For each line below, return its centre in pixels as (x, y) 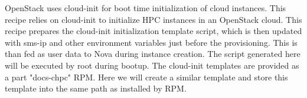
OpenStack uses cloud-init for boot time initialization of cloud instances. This (146, 8)
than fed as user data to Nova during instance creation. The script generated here (153, 54)
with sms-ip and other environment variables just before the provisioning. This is (151, 42)
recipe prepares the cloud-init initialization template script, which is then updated (153, 31)
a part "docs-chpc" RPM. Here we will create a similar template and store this (146, 77)
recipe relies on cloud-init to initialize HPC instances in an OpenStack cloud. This (153, 19)
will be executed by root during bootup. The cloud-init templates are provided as (152, 65)
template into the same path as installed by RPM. (96, 88)
